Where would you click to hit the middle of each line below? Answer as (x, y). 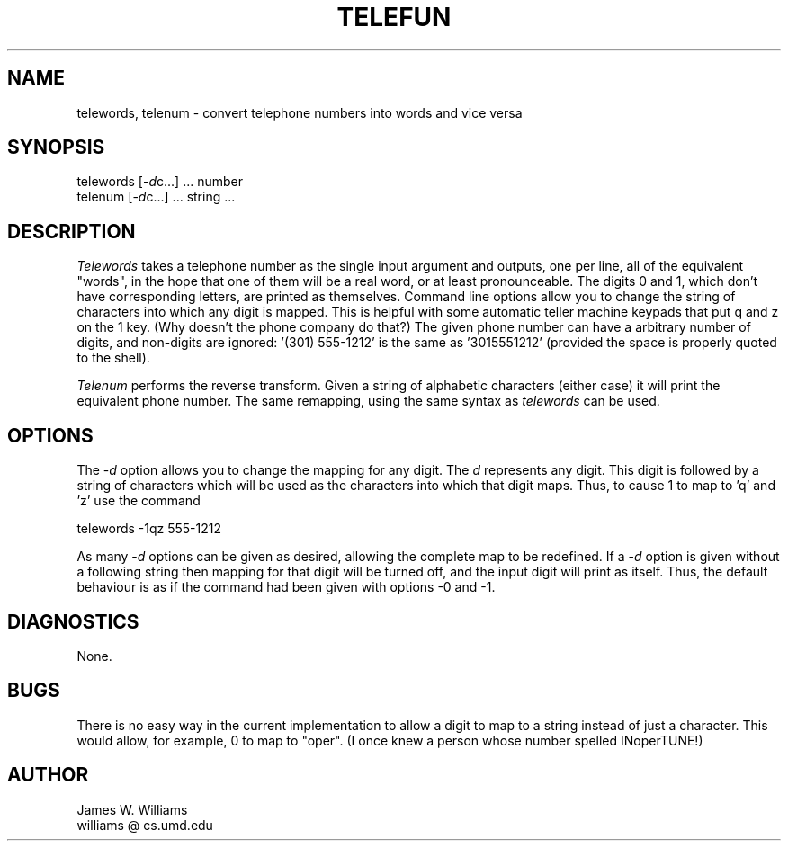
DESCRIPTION (72, 231)
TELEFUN (394, 17)
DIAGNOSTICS (73, 621)
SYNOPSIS (56, 147)
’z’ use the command (139, 501)
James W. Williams (132, 809)
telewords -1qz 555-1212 (149, 529)
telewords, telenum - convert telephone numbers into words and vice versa (300, 112)
